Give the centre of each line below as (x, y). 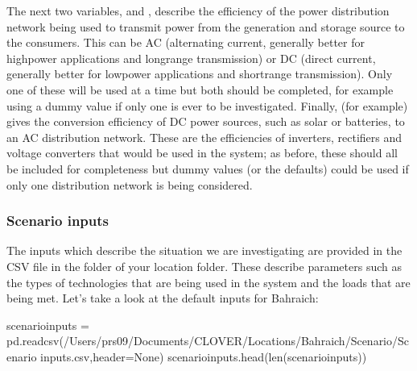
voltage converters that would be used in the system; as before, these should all (202, 153)
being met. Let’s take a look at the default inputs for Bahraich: (163, 298)
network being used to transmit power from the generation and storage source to (206, 26)
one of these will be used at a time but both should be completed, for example (200, 89)
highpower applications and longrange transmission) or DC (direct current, (191, 58)
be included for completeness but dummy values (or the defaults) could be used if (208, 168)
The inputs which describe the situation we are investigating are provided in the (204, 250)
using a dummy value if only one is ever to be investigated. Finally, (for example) (207, 105)
